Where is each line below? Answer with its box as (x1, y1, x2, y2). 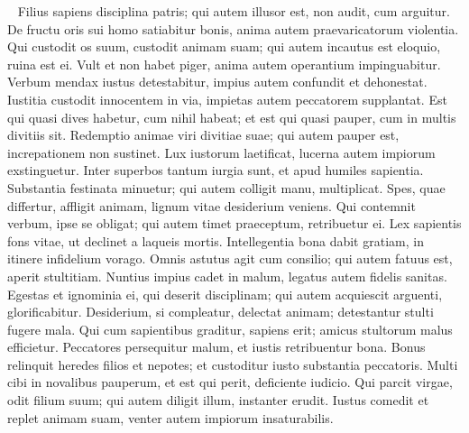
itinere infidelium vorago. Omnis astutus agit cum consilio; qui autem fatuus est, (7, 249, 453, 268)
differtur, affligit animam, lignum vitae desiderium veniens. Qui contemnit (7, 196, 416, 215)
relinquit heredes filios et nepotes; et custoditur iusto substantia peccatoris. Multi (7, 355, 458, 373)
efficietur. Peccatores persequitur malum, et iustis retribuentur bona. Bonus (7, 337, 426, 356)
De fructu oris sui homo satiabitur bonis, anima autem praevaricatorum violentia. (7, 19, 459, 38)
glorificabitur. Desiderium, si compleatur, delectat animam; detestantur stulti (7, 302, 434, 321)
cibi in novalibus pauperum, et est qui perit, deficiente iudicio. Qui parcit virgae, (7, 373, 453, 392)
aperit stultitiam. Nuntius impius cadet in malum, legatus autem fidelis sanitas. (7, 266, 447, 285)
